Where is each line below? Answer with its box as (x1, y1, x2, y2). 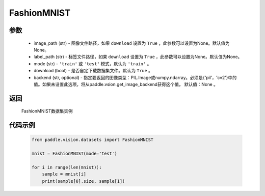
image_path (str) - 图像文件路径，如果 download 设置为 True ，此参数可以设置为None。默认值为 (33, 40, 230, 46)
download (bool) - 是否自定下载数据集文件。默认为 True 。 (33, 68, 153, 74)
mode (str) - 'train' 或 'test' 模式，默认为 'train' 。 (33, 60, 152, 66)
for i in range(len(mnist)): (31, 165, 102, 170)
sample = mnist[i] (42, 171, 86, 177)
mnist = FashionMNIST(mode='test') (31, 151, 117, 157)
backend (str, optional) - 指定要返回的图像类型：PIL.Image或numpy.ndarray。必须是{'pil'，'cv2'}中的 (33, 74, 237, 81)
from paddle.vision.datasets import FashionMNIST (31, 137, 154, 142)
